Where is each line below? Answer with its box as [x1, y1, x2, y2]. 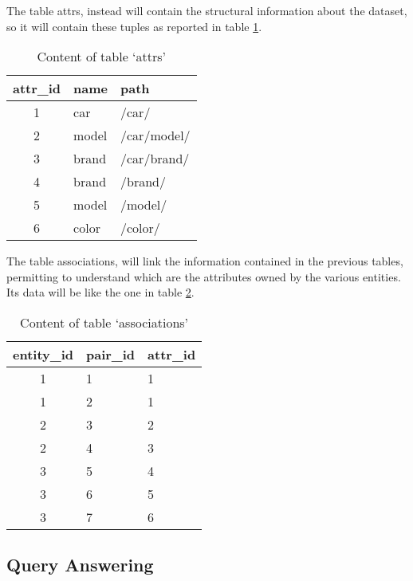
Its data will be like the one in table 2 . [6, 284, 195, 300]
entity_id [13, 344, 73, 363]
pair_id [85, 344, 136, 363]
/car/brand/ [120, 149, 190, 168]
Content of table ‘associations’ [20, 312, 189, 332]
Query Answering [6, 552, 154, 577]
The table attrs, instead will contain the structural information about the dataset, [6, 2, 407, 18]
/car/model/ [120, 126, 191, 145]
